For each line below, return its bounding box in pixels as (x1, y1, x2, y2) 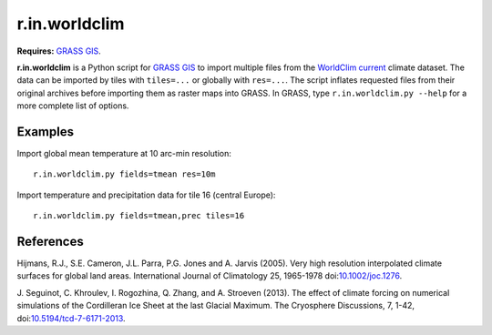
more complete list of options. (16, 100, 129, 111)
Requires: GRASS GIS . (16, 46, 102, 56)
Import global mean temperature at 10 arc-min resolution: (16, 148, 231, 159)
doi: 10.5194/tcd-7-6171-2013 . (16, 312, 127, 323)
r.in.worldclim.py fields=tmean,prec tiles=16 (33, 210, 245, 221)
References (16, 234, 84, 249)
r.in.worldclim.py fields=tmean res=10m (33, 169, 216, 179)
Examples (16, 124, 75, 139)
